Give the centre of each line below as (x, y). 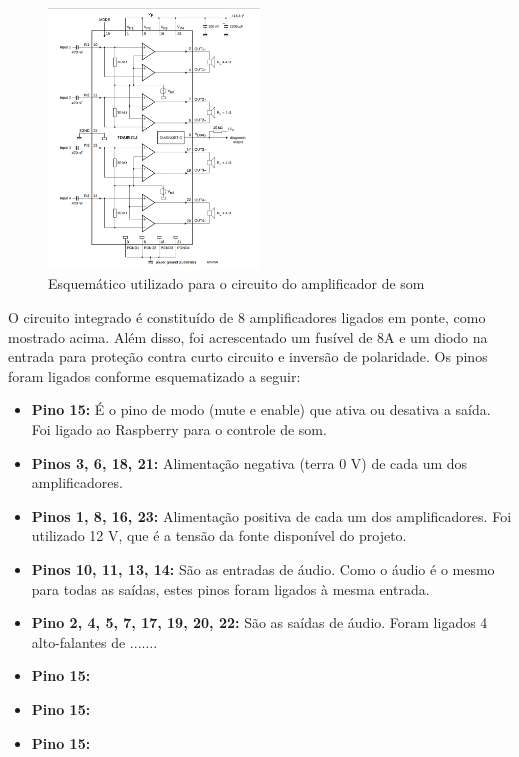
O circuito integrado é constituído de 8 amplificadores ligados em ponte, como (247, 317)
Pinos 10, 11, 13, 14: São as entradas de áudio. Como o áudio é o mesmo (263, 568)
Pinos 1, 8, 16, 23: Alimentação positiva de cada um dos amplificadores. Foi (271, 515)
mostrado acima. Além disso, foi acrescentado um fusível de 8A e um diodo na (248, 336)
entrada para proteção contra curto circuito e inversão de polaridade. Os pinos (248, 356)
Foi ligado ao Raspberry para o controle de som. (179, 429)
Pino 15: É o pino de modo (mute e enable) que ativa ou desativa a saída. (261, 409)
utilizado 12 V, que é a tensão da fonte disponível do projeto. (219, 535)
